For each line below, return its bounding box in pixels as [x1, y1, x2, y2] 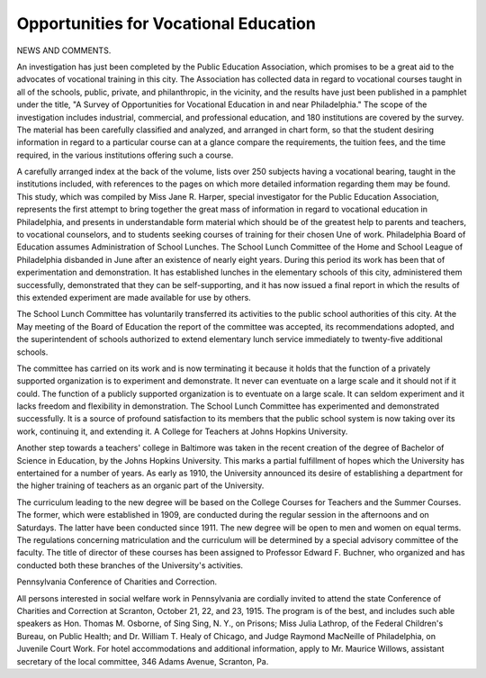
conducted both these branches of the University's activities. [16, 559, 243, 571]
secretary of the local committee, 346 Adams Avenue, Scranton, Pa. [16, 655, 269, 666]
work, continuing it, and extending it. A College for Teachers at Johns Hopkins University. [16, 426, 348, 437]
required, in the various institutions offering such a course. [16, 149, 234, 160]
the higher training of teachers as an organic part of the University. [16, 480, 265, 491]
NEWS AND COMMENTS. [16, 45, 112, 56]
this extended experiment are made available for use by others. [16, 292, 251, 303]
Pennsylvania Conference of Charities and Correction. [16, 576, 218, 587]
